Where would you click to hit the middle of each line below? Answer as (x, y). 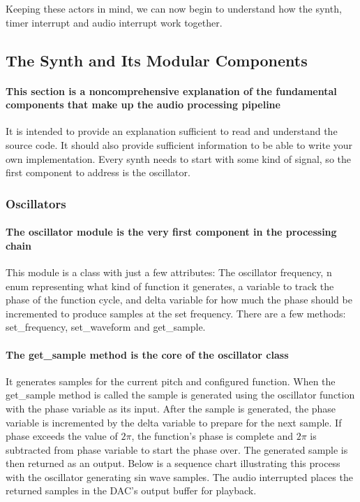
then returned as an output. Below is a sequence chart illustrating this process (173, 463)
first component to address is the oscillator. (98, 172)
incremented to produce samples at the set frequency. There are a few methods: (176, 313)
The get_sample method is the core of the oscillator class (147, 354)
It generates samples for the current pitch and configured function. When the (171, 381)
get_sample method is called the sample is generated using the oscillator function (180, 395)
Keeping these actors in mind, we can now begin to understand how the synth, (174, 8)
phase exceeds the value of (62, 436)
